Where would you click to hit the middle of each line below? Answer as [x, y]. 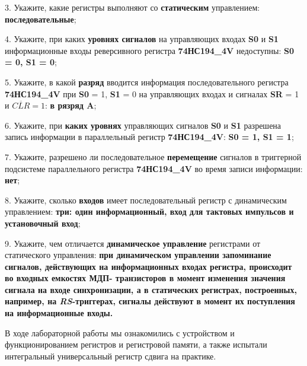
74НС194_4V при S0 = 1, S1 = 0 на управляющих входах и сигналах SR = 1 [152, 93]
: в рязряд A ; [71, 105]
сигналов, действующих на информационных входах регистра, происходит [148, 266]
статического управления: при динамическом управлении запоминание [138, 255]
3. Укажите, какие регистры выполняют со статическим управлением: [132, 7]
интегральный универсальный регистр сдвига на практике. [111, 356]
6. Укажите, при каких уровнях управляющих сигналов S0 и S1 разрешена [143, 125]
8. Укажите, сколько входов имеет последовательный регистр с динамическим [146, 200]
